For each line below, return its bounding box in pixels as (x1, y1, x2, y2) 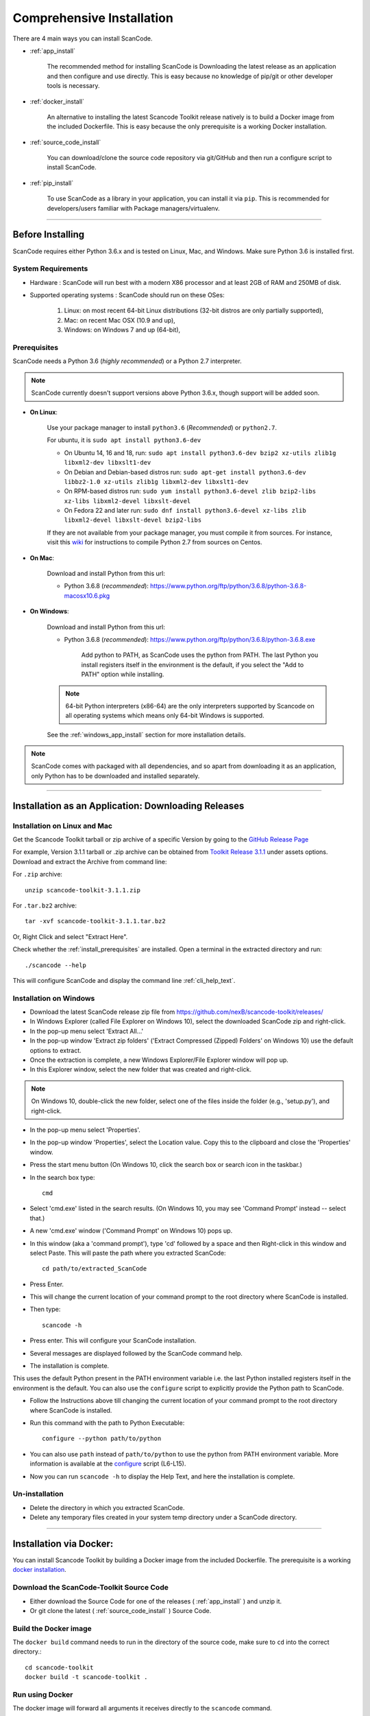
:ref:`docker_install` (29, 97, 85, 106)
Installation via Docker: (12, 1538, 114, 1549)
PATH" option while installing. (81, 670, 164, 679)
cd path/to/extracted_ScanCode (42, 1265, 147, 1273)
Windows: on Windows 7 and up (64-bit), (64, 326, 181, 334)
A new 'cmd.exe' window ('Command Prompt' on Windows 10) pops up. (29, 1227, 233, 1235)
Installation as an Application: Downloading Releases (12, 800, 245, 811)
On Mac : (29, 553, 55, 562)
